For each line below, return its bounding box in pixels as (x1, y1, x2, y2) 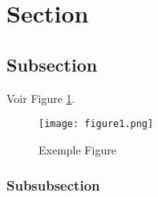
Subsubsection (6, 175, 100, 195)
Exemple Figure (38, 141, 116, 158)
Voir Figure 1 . (6, 89, 75, 106)
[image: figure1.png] (38, 118, 154, 130)
